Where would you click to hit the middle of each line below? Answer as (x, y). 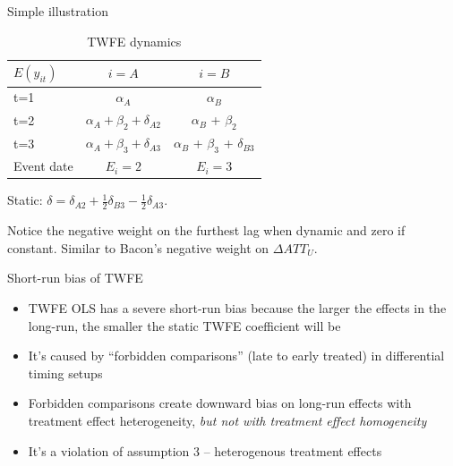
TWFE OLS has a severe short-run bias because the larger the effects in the (237, 308)
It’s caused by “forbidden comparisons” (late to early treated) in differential (236, 356)
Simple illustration (58, 11)
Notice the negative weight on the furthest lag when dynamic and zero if (206, 230)
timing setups (65, 373)
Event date (43, 166)
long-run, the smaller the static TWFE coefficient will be (184, 325)
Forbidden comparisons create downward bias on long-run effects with (220, 403)
